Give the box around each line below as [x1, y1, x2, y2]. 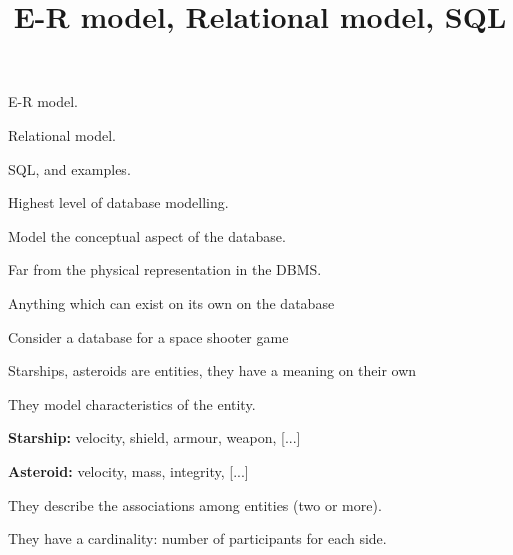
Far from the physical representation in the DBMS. [8, 259, 322, 280]
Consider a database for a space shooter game [8, 326, 289, 347]
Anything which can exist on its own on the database [8, 292, 335, 313]
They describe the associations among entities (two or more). [8, 494, 382, 515]
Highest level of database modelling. [8, 192, 229, 213]
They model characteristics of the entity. [8, 393, 256, 414]
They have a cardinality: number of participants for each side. [8, 528, 387, 549]
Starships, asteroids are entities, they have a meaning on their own [8, 360, 417, 381]
